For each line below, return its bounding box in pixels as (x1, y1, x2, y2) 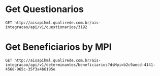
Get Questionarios (5, 4, 84, 15)
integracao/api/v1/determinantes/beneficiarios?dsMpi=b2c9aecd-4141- (5, 62, 156, 67)
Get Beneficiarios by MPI (5, 41, 112, 53)
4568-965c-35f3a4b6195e (5, 66, 56, 71)
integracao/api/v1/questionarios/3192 (5, 24, 87, 30)
